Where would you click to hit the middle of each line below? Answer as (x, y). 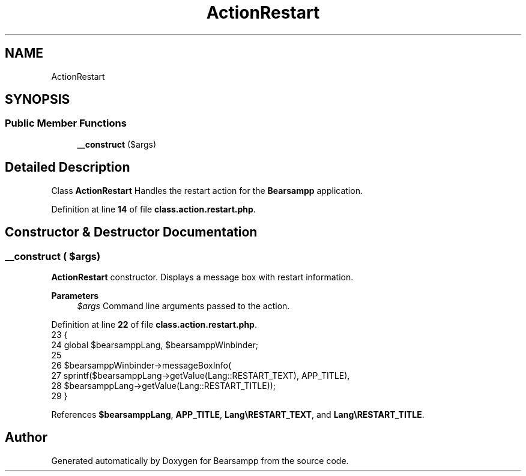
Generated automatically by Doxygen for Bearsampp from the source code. (200, 460)
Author (26, 438)
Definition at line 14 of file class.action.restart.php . (153, 209)
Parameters (75, 295)
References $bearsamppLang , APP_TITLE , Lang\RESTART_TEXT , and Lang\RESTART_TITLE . (238, 414)
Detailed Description (68, 167)
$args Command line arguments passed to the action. (183, 306)
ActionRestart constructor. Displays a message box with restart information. (202, 277)
